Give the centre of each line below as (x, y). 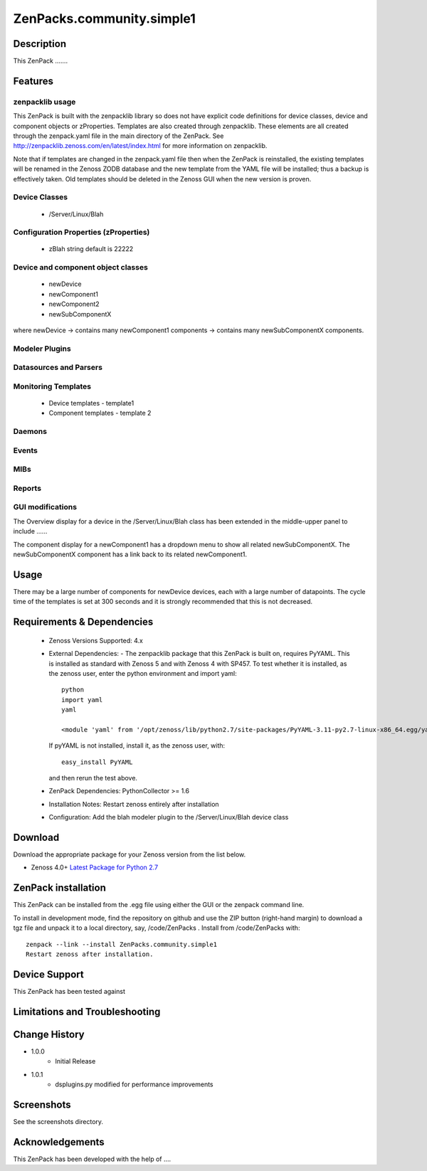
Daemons (30, 432)
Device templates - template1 (91, 403)
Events (26, 450)
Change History (49, 1034)
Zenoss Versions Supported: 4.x (96, 640)
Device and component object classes (81, 267)
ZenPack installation (59, 888)
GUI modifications (45, 507)
